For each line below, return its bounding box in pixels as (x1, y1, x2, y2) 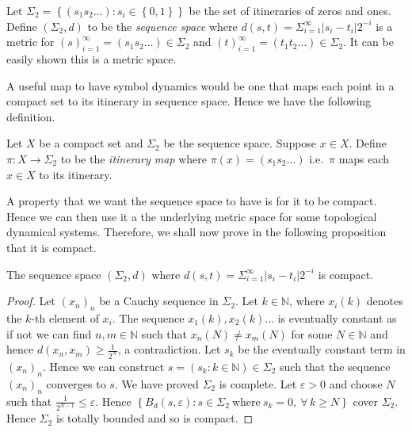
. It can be (343, 33, 394, 50)
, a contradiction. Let (117, 341, 221, 357)
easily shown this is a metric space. (6, 50, 177, 67)
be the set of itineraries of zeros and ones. (189, 2, 391, 18)
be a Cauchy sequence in (99, 292, 219, 309)
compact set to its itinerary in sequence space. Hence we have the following (6, 93, 372, 109)
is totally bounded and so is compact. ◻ (55, 410, 254, 426)
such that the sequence (280, 357, 391, 374)
